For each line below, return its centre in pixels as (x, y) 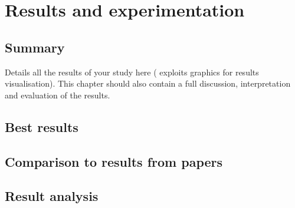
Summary (35, 47)
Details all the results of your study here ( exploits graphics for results (132, 72)
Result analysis (52, 196)
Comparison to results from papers (114, 161)
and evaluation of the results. (58, 95)
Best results (42, 126)
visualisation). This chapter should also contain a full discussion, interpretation (148, 83)
